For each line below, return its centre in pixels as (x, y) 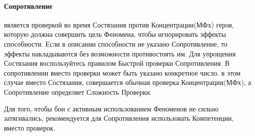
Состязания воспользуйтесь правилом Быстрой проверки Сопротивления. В (117, 63)
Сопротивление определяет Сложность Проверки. (78, 92)
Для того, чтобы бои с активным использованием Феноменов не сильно (111, 108)
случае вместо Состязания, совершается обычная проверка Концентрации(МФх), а (128, 82)
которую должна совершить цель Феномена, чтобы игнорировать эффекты (115, 34)
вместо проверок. (30, 127)
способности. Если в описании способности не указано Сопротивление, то (116, 43)
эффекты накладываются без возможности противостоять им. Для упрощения (120, 53)
